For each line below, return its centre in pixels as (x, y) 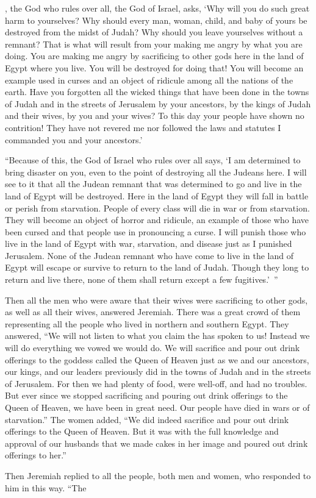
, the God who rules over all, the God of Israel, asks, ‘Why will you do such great (157, 8)
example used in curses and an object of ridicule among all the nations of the (149, 80)
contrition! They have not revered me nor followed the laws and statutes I (143, 127)
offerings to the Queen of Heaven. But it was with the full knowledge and (142, 431)
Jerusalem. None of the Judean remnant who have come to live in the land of (149, 255)
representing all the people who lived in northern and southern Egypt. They (147, 323)
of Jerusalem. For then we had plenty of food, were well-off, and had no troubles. (156, 383)
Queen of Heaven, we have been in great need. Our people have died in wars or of (157, 407)
